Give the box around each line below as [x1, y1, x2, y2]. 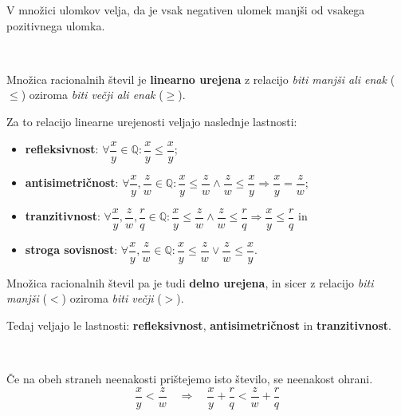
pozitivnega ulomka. [6, 17, 105, 34]
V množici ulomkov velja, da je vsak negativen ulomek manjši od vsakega [6, 2, 365, 18]
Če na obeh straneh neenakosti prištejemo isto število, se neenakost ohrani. [6, 370, 373, 387]
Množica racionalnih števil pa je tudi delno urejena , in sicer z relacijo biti [6, 274, 374, 291]
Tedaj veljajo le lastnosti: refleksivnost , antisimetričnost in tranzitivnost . [6, 317, 392, 333]
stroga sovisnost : [25, 241, 118, 258]
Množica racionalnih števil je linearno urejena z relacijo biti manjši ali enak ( [6, 70, 395, 87]
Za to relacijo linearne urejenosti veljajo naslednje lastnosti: [6, 113, 297, 129]
